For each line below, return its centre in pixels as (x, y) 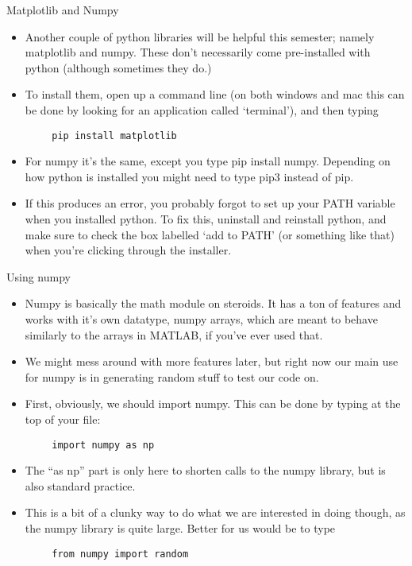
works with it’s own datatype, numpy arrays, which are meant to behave (201, 318)
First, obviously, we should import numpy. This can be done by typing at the (213, 403)
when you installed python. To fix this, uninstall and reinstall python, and (206, 219)
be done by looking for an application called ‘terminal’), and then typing (202, 109)
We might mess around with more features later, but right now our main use (212, 361)
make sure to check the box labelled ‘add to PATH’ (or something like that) (210, 234)
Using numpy (39, 276)
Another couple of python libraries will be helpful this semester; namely (200, 36)
